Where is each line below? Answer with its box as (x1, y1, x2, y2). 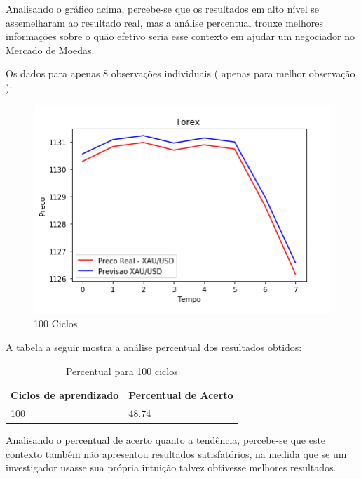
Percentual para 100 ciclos (65, 363, 178, 378)
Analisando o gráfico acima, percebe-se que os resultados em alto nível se (6, 1, 319, 15)
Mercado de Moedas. (6, 42, 95, 57)
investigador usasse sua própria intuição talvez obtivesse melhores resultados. (6, 460, 336, 475)
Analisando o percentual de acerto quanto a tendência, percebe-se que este (6, 433, 326, 447)
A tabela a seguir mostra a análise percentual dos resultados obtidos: (6, 340, 302, 355)
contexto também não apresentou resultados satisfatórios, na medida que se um (6, 446, 347, 461)
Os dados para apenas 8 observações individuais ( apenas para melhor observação (6, 66, 355, 81)
